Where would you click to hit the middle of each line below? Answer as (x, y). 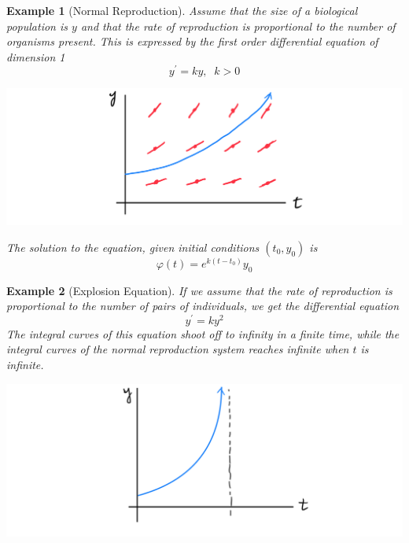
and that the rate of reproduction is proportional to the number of (238, 26)
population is (37, 26)
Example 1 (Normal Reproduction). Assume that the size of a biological (182, 10)
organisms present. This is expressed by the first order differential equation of (192, 41)
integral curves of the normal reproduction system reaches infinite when (178, 349)
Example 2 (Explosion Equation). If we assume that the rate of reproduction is (199, 290)
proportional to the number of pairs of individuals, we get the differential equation (203, 306)
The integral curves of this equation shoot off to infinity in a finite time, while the (203, 333)
